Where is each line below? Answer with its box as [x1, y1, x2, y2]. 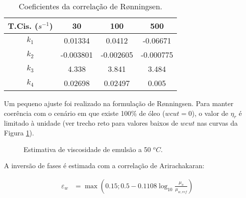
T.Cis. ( [8, 20, 38, 31]
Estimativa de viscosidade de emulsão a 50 [24, 144, 151, 154]
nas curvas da [197, 118, 238, 128]
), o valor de [192, 108, 228, 118]
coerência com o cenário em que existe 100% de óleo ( [4, 108, 165, 118]
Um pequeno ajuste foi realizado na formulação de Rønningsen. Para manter [4, 98, 234, 108]
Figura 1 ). [4, 127, 34, 137]
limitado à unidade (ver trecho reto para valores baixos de [4, 118, 178, 128]
